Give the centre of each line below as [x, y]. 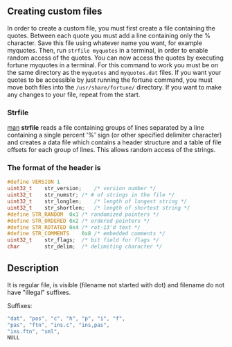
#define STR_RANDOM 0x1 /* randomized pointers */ [83, 214]
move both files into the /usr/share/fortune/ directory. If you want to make [115, 87]
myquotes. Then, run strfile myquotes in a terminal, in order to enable [108, 50]
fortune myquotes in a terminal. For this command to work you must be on [113, 65]
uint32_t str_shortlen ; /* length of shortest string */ [99, 208]
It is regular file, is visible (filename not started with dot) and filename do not [116, 285]
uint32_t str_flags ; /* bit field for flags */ [83, 240]
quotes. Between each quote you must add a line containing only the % [109, 35]
